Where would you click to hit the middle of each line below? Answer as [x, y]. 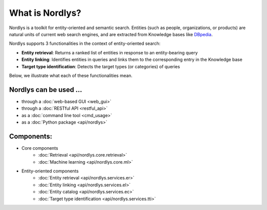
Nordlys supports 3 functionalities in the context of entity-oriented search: [85, 43]
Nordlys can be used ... [46, 90]
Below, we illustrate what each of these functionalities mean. [71, 75]
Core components [40, 148]
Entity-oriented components [50, 171]
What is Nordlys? [45, 13]
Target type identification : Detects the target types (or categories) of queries [101, 66]
